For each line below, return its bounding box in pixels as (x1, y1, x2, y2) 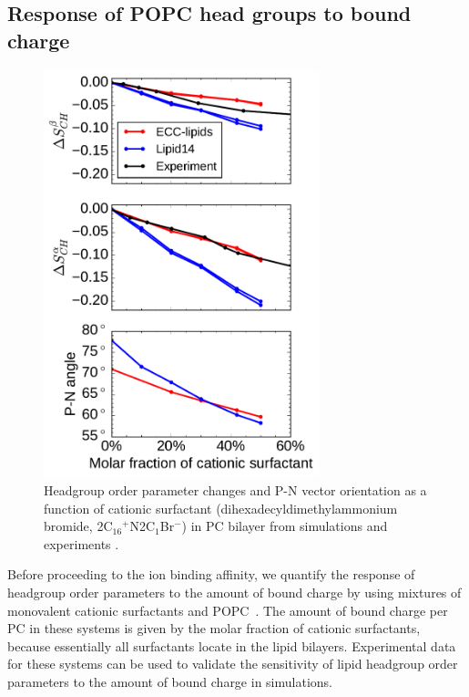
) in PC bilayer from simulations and (181, 516, 388, 536)
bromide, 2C (44, 516, 113, 536)
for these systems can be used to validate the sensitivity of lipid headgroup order (7, 654, 458, 673)
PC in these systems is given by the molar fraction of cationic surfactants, (7, 619, 421, 638)
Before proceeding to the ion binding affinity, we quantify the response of (7, 565, 415, 584)
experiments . (44, 534, 119, 553)
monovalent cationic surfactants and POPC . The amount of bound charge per (7, 600, 448, 619)
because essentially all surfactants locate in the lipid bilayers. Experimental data (7, 636, 456, 655)
